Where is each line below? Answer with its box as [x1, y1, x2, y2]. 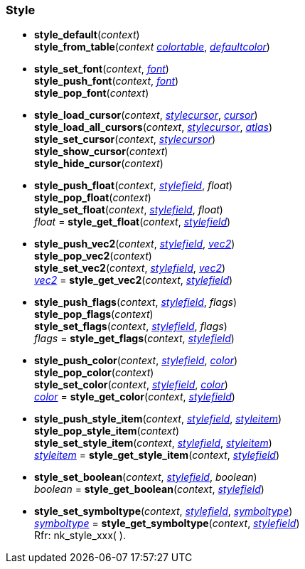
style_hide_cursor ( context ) [34, 157, 164, 170]
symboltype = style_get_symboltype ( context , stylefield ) [34, 517, 300, 530]
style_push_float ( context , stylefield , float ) [34, 179, 233, 192]
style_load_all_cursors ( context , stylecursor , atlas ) [34, 121, 273, 134]
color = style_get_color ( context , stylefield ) [34, 390, 235, 403]
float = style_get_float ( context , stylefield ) [34, 216, 231, 228]
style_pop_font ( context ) [34, 87, 149, 100]
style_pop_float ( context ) [34, 191, 151, 204]
